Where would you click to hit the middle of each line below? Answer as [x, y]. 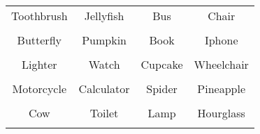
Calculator [104, 89]
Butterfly [39, 40]
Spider [162, 89]
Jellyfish [104, 16]
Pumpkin [104, 40]
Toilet [104, 113]
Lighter [39, 64]
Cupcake [162, 64]
